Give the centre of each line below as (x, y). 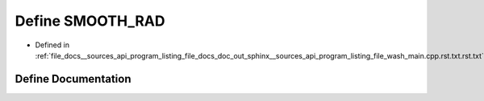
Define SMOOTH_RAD (90, 21)
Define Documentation (73, 79)
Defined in (52, 45)
